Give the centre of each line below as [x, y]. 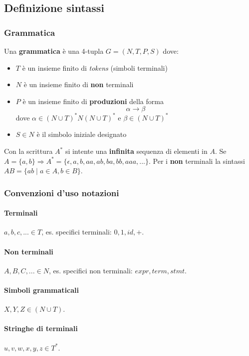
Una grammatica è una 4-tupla [54, 51]
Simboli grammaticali [41, 290]
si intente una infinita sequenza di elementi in [136, 151]
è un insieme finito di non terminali [79, 84]
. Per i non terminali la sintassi [197, 161]
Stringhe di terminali [41, 328]
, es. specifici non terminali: [91, 270]
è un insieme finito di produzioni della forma [93, 101]
